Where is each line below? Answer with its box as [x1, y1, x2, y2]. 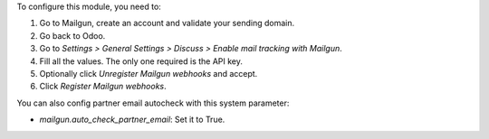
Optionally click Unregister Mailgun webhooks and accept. [39, 68, 258, 79]
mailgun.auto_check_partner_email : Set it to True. [39, 114, 225, 125]
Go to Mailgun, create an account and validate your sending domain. [39, 18, 294, 29]
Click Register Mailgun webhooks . [39, 81, 167, 92]
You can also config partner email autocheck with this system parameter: [16, 97, 290, 108]
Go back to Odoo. [39, 30, 106, 41]
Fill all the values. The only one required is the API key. [39, 55, 244, 67]
